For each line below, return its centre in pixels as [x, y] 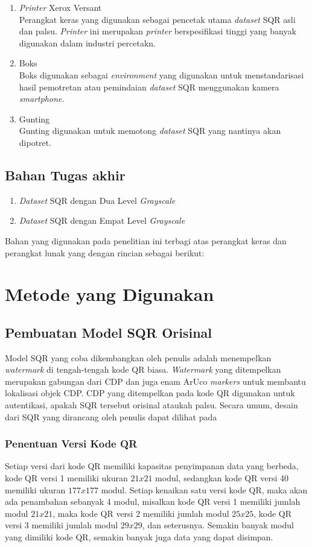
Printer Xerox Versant [60, 7]
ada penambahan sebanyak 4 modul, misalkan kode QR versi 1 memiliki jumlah [153, 501]
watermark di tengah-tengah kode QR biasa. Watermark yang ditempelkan [143, 369]
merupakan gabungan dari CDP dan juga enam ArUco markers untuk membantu [155, 381]
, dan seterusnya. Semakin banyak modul [218, 525]
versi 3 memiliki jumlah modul [62, 525]
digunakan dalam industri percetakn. [87, 43]
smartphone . [42, 99]
